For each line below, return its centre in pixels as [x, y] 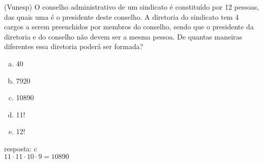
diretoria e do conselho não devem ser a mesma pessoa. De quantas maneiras [123, 36]
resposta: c [21, 148]
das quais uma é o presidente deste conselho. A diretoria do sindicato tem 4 [121, 16]
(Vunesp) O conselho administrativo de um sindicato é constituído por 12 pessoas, [132, 7]
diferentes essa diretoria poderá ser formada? [74, 46]
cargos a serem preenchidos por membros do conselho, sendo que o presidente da [129, 27]
